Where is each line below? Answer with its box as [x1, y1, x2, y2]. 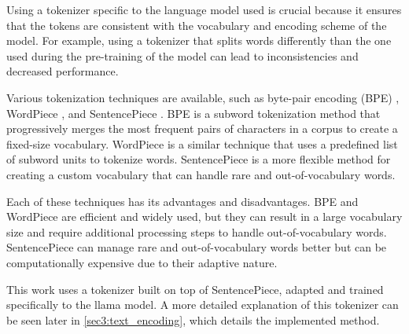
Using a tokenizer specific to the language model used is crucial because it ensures [6, 2, 402, 17]
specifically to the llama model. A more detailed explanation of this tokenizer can [6, 296, 399, 313]
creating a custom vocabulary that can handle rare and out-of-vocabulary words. [6, 166, 396, 182]
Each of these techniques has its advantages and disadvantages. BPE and [6, 193, 359, 209]
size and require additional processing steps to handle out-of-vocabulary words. [6, 223, 387, 240]
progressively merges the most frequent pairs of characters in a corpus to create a [6, 120, 398, 137]
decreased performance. [6, 63, 119, 79]
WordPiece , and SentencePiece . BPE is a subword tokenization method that [6, 105, 381, 121]
